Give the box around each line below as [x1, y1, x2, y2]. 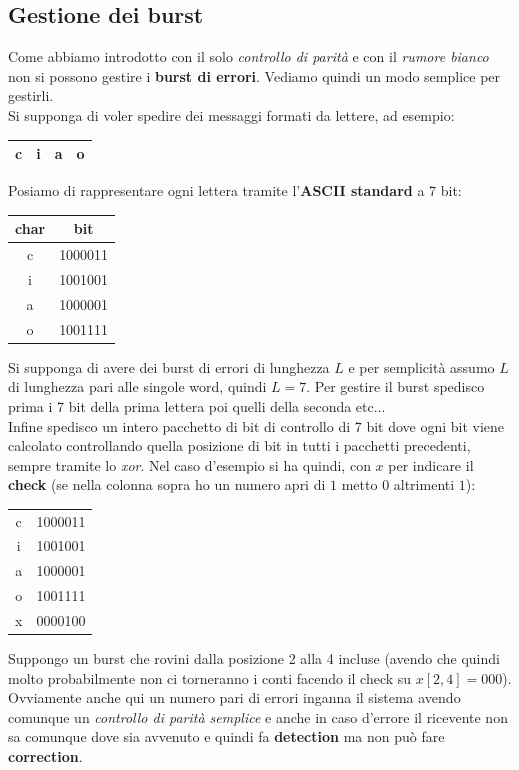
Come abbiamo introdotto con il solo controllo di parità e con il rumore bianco [8, 46, 489, 67]
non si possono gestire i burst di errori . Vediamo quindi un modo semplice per [8, 65, 501, 86]
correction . [8, 746, 83, 767]
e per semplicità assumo [348, 356, 495, 377]
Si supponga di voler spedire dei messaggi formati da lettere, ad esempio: [8, 104, 455, 125]
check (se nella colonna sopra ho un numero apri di [8, 474, 326, 495]
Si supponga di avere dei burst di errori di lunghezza [8, 356, 330, 377]
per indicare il [388, 454, 474, 475]
